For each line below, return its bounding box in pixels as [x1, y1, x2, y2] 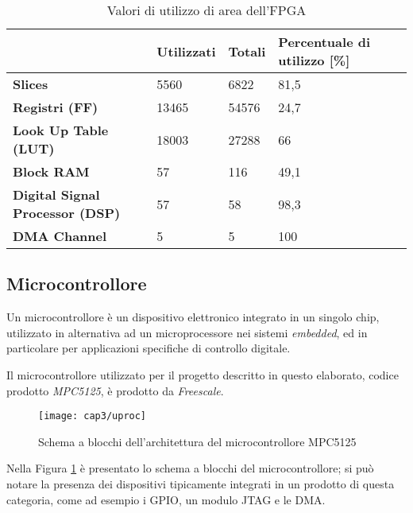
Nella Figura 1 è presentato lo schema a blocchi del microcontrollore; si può [6, 460, 374, 476]
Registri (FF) [13, 98, 98, 116]
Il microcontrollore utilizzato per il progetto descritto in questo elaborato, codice [6, 366, 399, 383]
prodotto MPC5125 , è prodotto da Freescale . [6, 382, 224, 398]
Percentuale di [278, 33, 371, 51]
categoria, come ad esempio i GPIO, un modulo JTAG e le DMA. [6, 491, 326, 507]
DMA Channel [13, 227, 107, 245]
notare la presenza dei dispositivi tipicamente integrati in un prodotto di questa [6, 476, 395, 492]
